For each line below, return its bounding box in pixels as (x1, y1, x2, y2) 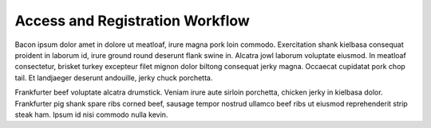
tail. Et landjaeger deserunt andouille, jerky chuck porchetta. (14, 72, 213, 83)
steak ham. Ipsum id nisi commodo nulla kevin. (14, 110, 168, 119)
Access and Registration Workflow (14, 12, 251, 29)
